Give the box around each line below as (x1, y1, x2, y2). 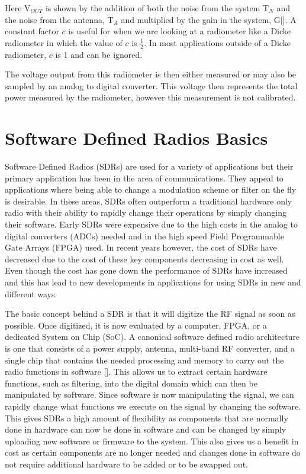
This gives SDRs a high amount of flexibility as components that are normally (5, 411, 288, 424)
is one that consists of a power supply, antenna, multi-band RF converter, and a (5, 342, 295, 355)
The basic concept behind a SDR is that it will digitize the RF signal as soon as (5, 307, 295, 320)
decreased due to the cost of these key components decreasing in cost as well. (5, 252, 284, 265)
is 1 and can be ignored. (55, 48, 143, 60)
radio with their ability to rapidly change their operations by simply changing (5, 206, 287, 219)
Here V (5, 2, 31, 14)
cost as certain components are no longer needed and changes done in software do (5, 446, 301, 459)
